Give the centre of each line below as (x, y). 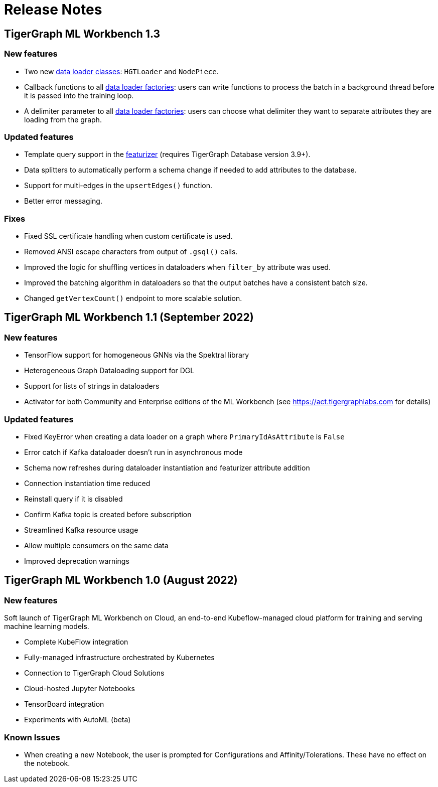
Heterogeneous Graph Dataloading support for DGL (109, 371)
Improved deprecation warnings (77, 561)
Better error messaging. (63, 201)
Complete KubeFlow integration (76, 642)
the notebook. (47, 763)
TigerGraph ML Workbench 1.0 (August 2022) (121, 580)
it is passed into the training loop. (79, 95)
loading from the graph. (63, 119)
